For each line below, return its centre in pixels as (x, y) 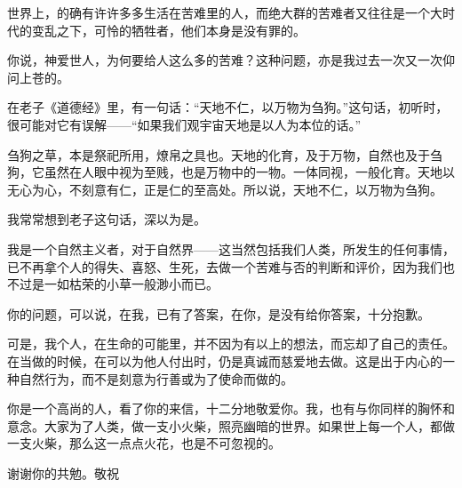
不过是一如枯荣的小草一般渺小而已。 (113, 284)
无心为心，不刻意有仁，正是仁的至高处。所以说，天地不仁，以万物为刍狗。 (225, 189)
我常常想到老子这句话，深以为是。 (107, 219)
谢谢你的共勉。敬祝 (63, 472)
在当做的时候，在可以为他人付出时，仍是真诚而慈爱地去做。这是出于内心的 (225, 360)
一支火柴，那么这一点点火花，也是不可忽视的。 (144, 443)
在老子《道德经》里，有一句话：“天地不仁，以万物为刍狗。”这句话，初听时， (228, 107)
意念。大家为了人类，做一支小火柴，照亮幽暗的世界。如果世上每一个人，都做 (231, 425)
